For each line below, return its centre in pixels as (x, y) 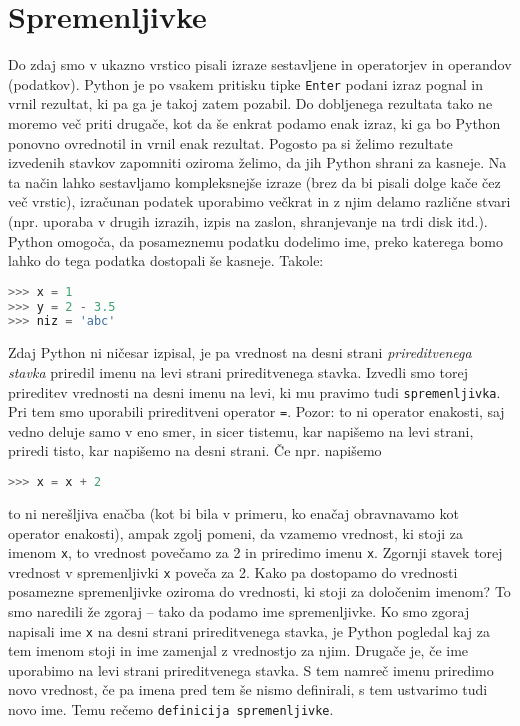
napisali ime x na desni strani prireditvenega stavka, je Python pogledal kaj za (249, 630)
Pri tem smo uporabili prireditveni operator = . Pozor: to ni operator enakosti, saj (256, 411)
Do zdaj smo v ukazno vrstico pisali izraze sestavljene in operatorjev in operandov (260, 64)
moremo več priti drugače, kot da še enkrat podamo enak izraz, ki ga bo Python (254, 122)
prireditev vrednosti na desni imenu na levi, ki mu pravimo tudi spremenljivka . (254, 391)
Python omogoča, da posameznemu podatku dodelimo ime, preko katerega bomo (256, 240)
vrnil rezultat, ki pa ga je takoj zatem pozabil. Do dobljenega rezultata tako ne (250, 103)
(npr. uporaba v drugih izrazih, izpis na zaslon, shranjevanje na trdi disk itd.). (248, 220)
